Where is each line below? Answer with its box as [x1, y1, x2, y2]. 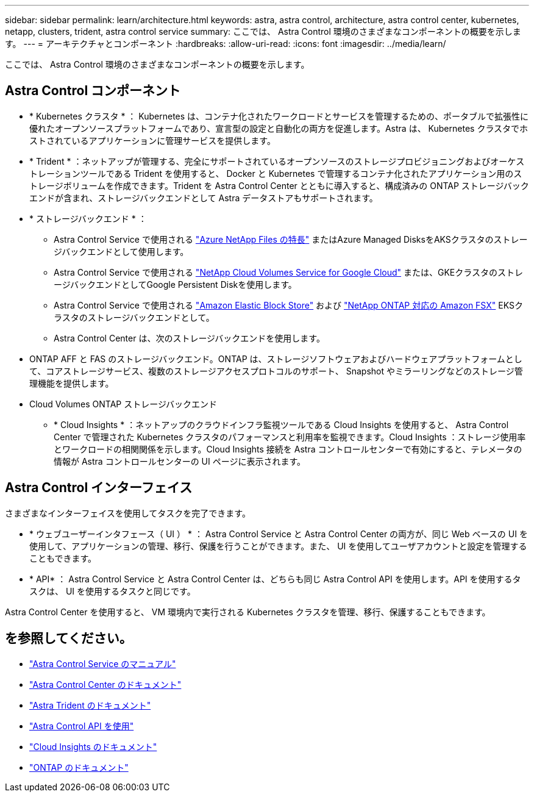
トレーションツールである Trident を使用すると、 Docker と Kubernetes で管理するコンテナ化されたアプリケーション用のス [29, 168, 522, 179]
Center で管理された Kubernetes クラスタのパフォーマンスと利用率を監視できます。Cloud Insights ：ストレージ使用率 [54, 431, 526, 442]
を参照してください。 [5, 631, 132, 646]
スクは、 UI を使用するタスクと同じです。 [29, 585, 196, 596]
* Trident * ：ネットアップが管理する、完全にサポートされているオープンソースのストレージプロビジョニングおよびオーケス [29, 155, 525, 166]
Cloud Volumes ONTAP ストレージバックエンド [29, 398, 218, 409]
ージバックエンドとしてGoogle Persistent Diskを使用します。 [54, 279, 297, 290]
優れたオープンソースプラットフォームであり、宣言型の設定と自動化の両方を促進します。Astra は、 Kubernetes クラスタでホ [29, 123, 529, 134]
